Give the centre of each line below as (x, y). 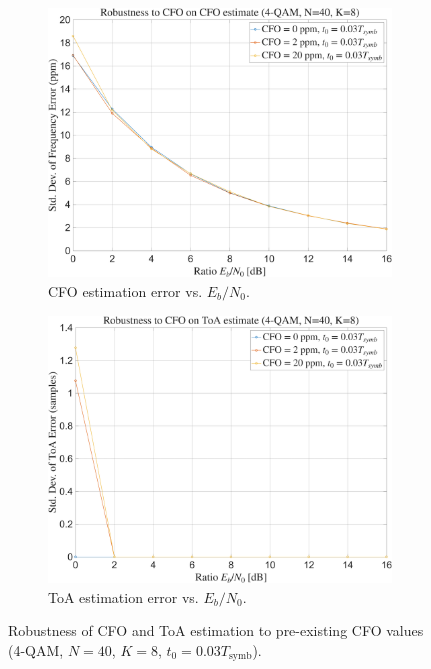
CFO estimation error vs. (125, 291)
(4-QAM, (36, 649)
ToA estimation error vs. (123, 596)
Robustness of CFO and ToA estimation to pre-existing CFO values (216, 630)
